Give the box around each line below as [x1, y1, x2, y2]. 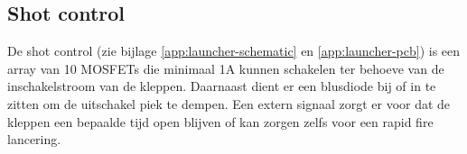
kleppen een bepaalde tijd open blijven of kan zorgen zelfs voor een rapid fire [7, 112, 434, 131]
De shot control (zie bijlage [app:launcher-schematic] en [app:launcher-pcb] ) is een [7, 41, 461, 60]
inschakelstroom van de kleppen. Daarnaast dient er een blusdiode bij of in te [7, 77, 436, 95]
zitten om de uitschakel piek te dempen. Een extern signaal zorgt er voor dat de [7, 94, 451, 113]
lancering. [7, 130, 61, 149]
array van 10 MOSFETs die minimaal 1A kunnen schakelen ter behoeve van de [7, 59, 444, 77]
